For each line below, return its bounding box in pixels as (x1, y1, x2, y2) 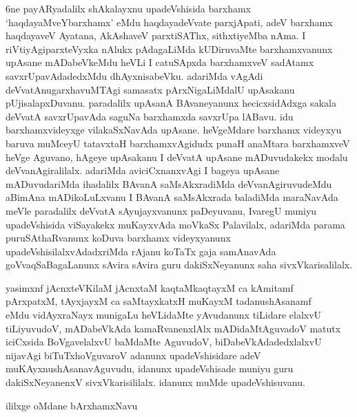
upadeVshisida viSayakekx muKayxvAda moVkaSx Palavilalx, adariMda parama (6, 217, 345, 231)
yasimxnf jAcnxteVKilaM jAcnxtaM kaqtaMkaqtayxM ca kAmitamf (6, 280, 294, 295)
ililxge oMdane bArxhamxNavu (6, 398, 138, 412)
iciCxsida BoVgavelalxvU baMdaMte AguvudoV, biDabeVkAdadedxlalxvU (6, 334, 322, 349)
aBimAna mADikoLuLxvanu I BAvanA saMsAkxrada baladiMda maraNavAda (6, 190, 338, 204)
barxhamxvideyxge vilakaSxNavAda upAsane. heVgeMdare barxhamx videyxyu (6, 122, 342, 137)
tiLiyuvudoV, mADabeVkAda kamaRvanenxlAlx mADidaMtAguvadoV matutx (6, 321, 341, 335)
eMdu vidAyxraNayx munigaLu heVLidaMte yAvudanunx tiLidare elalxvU (6, 308, 322, 322)
